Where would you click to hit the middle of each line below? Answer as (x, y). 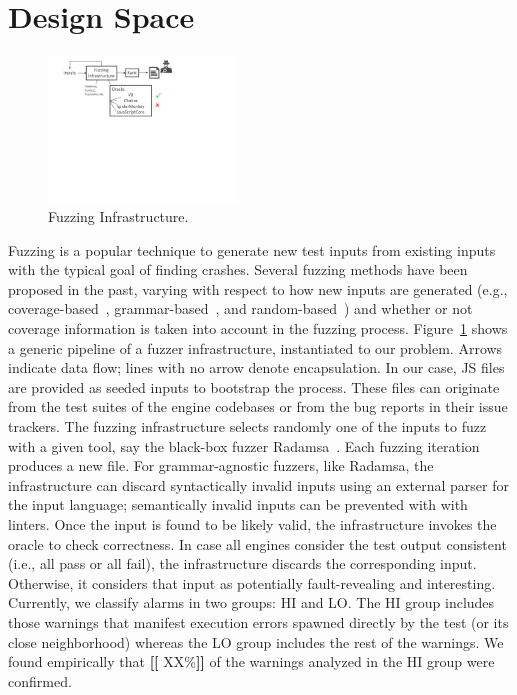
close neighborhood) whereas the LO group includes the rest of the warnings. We (256, 641)
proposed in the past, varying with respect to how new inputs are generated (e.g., (258, 288)
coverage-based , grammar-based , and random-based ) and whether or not (240, 308)
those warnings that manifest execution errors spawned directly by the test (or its (258, 621)
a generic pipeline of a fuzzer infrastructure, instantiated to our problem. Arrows (255, 347)
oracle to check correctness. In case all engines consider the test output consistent (257, 543)
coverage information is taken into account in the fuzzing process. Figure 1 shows (258, 328)
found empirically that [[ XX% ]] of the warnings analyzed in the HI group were (251, 661)
